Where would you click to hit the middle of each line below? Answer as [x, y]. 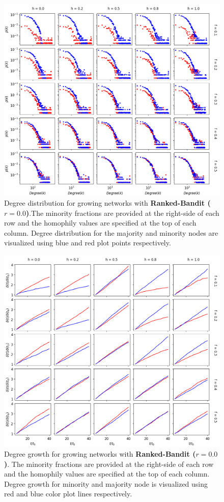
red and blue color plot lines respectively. [68, 494]
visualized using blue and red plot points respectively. [88, 243]
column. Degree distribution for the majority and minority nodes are [111, 232]
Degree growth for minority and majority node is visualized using [106, 483]
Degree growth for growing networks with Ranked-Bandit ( [100, 453]
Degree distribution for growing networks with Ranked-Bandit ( [107, 202]
